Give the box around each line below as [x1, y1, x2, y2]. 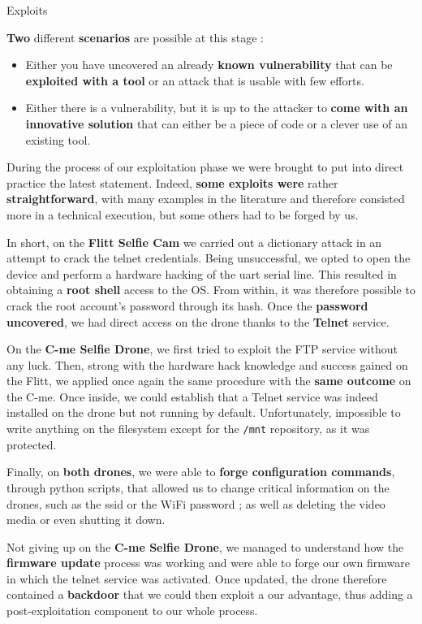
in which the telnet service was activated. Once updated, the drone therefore [6, 570, 387, 587]
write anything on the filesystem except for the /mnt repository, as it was [6, 420, 370, 437]
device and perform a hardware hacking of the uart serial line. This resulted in [6, 265, 397, 282]
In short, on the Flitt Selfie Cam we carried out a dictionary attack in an [6, 233, 382, 250]
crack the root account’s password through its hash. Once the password [6, 297, 368, 314]
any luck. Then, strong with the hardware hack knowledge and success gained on [6, 356, 408, 373]
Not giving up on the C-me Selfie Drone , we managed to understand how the [6, 538, 404, 555]
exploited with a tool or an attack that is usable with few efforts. [25, 71, 364, 89]
